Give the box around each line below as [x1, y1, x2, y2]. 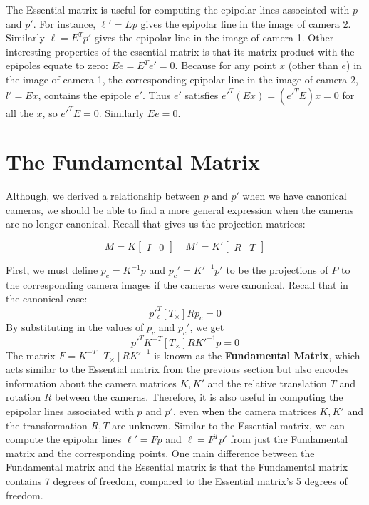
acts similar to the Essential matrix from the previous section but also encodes [6, 362, 349, 377]
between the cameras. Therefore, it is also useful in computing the [55, 389, 343, 404]
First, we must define [6, 262, 98, 277]
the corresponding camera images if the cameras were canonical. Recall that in [6, 277, 348, 292]
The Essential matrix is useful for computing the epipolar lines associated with [6, 2, 350, 16]
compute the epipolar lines [6, 432, 122, 447]
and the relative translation [207, 375, 327, 390]
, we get [189, 320, 224, 335]
